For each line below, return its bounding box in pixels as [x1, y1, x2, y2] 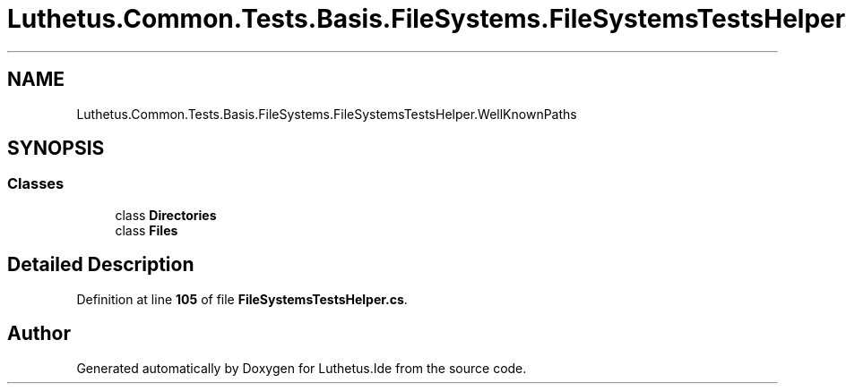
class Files [115, 222, 178, 238]
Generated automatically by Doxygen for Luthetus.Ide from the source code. [76, 360, 527, 376]
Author [7, 322, 71, 345]
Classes [7, 174, 65, 193]
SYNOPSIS [7, 137, 105, 160]
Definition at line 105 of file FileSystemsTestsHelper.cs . [76, 291, 408, 307]
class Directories [115, 207, 217, 223]
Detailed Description [7, 253, 194, 276]
